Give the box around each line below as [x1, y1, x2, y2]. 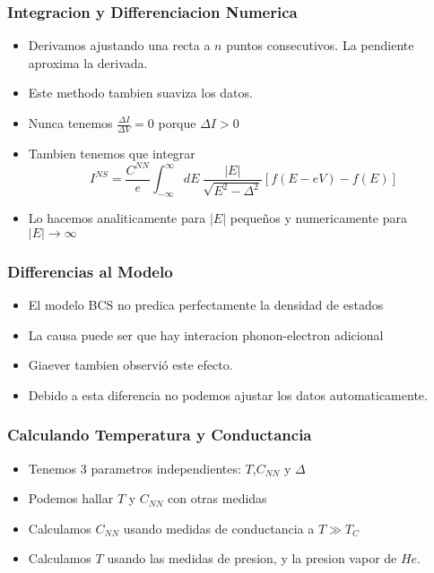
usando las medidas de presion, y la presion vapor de [107, 549, 397, 568]
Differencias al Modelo [7, 260, 173, 282]
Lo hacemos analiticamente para [28, 209, 206, 227]
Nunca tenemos [28, 114, 113, 132]
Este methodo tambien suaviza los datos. [28, 83, 253, 102]
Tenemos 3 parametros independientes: [28, 458, 241, 477]
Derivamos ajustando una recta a [28, 36, 211, 55]
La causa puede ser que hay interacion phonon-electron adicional [28, 325, 384, 344]
